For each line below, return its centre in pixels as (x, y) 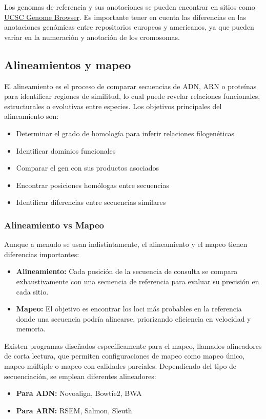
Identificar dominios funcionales (66, 150)
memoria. (31, 329)
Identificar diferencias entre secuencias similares (91, 202)
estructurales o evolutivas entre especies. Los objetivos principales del (113, 106)
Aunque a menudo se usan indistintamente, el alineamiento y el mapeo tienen (126, 244)
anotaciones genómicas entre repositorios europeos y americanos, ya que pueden (129, 27)
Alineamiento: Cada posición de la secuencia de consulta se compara (127, 271)
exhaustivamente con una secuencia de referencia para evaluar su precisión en (138, 281)
